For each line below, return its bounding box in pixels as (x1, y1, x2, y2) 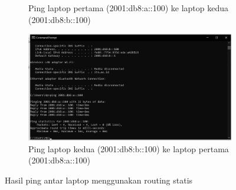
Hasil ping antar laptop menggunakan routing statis (5, 174, 193, 186)
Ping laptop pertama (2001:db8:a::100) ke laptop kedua (28, 2, 229, 14)
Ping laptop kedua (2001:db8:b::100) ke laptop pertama (28, 142, 229, 155)
